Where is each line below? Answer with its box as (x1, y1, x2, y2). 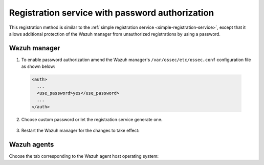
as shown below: (21, 63, 56, 69)
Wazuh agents (9, 140, 54, 148)
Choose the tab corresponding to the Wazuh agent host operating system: (9, 153, 159, 159)
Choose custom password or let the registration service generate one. (21, 116, 163, 122)
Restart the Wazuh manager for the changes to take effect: (21, 127, 140, 134)
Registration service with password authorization (9, 7, 215, 18)
